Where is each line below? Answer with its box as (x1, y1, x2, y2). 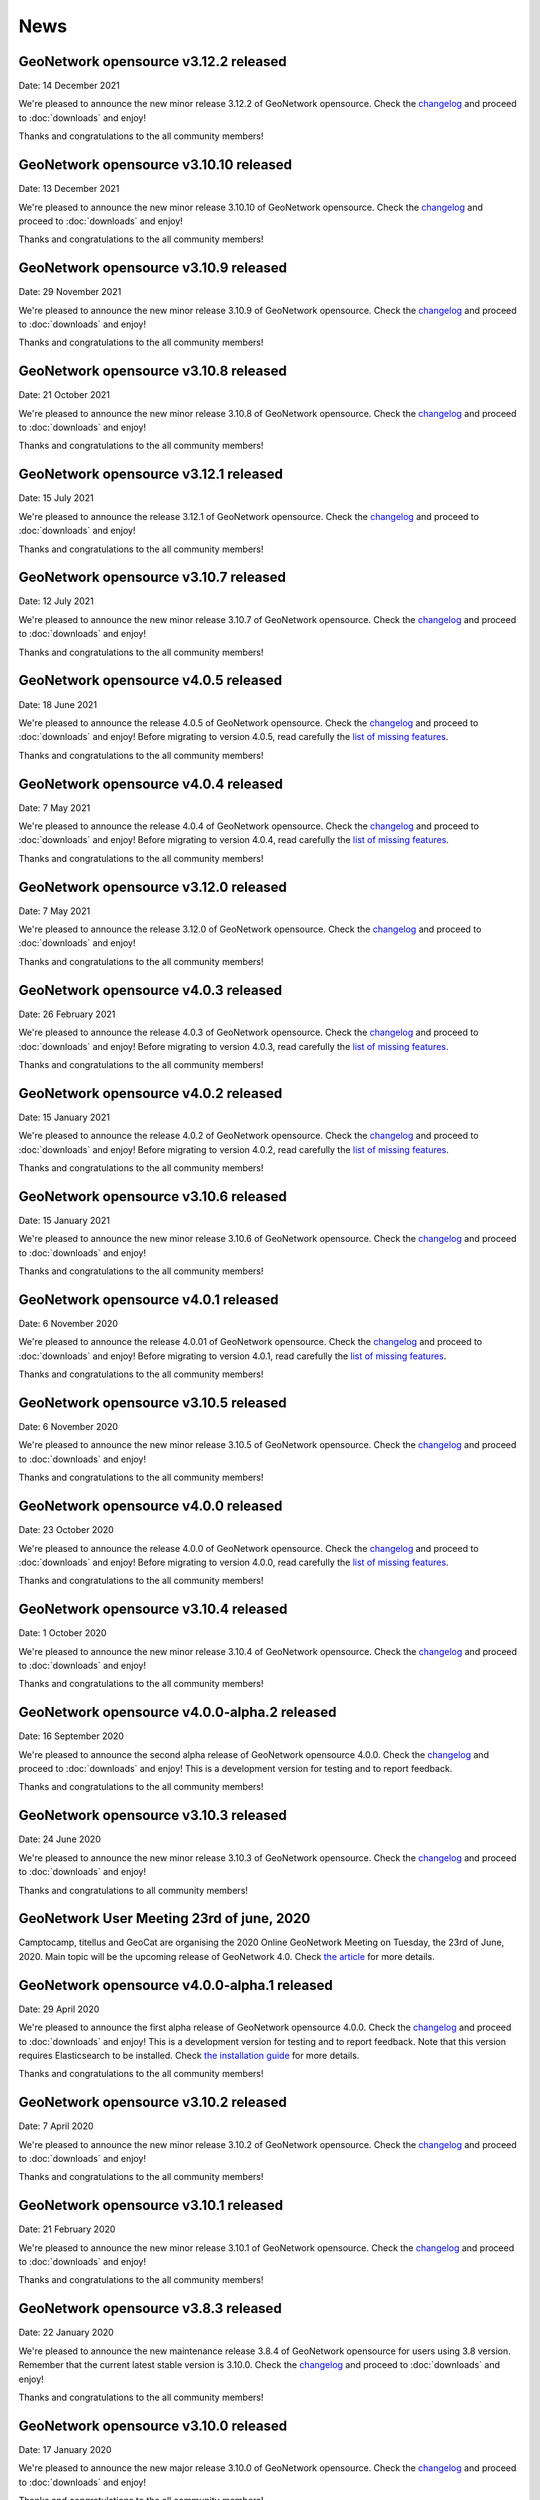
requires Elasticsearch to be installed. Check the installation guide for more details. (18, 2049, 360, 2061)
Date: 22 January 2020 (18, 2326, 114, 2339)
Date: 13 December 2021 (18, 183, 120, 195)
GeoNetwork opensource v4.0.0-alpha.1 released (18, 1976, 334, 1994)
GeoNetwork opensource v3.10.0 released (18, 2417, 288, 2434)
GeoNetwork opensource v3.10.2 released (18, 2094, 287, 2111)
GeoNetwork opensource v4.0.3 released (18, 981, 283, 999)
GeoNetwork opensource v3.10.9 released (18, 260, 287, 277)
